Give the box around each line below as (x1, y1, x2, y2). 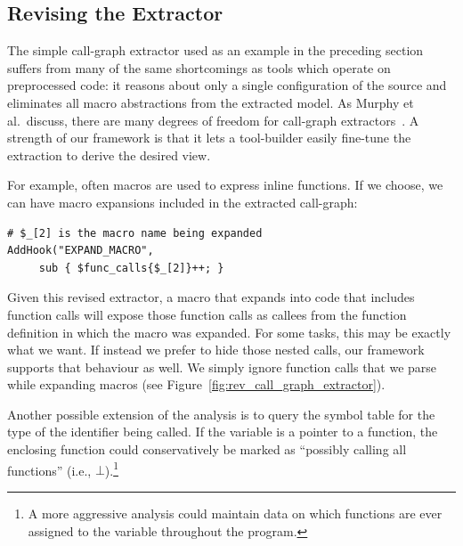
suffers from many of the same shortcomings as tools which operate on (7, 58, 391, 77)
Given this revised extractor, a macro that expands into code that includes (7, 288, 415, 306)
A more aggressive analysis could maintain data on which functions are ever (28, 503, 443, 522)
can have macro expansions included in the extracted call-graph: (7, 192, 358, 211)
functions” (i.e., (7, 460, 92, 479)
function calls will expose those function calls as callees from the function (7, 305, 407, 323)
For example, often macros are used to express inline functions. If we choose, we (7, 175, 443, 194)
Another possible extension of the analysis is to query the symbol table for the (7, 404, 435, 423)
